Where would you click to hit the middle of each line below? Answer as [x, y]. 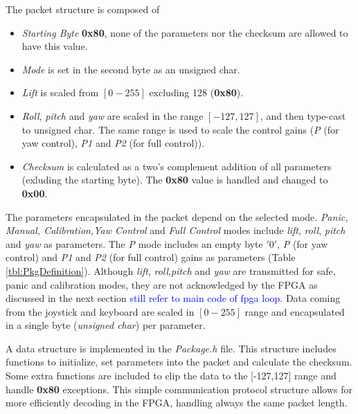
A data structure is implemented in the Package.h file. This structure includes [171, 348]
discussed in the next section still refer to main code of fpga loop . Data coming [173, 298]
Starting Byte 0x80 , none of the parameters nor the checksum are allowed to [185, 32]
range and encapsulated [295, 311]
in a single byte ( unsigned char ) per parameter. [106, 325]
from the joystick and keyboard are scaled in [100, 311]
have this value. [55, 46]
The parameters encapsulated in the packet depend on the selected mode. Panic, [177, 216]
